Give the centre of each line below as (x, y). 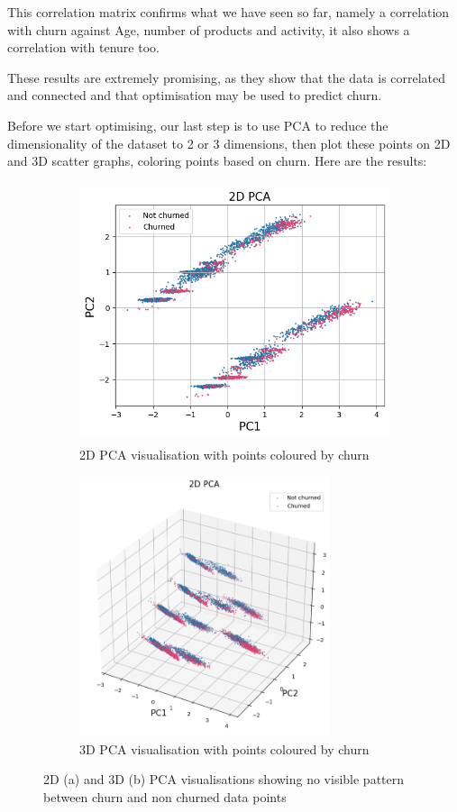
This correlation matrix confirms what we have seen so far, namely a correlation (228, 12)
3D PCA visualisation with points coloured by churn (224, 748)
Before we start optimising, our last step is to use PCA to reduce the (198, 125)
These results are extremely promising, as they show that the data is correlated (227, 77)
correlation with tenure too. (83, 47)
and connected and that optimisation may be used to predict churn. (195, 95)
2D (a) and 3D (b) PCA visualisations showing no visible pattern (224, 779)
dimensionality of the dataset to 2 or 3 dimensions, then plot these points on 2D (229, 143)
